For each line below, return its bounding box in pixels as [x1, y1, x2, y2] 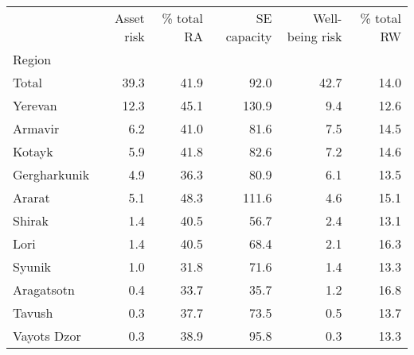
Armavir [13, 119, 60, 137]
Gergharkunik [13, 165, 90, 183]
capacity [225, 27, 272, 45]
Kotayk [13, 142, 53, 160]
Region [13, 50, 52, 68]
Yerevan [13, 96, 57, 114]
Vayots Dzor [13, 326, 81, 345]
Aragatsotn [13, 280, 75, 299]
